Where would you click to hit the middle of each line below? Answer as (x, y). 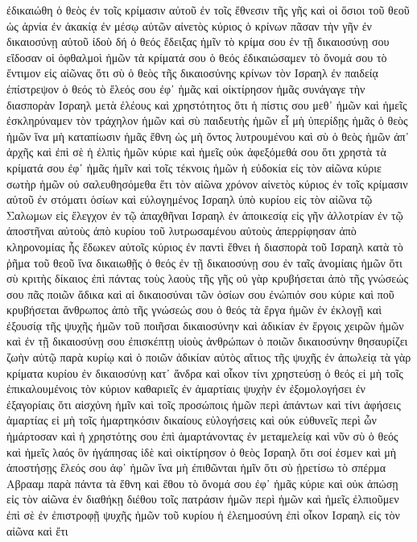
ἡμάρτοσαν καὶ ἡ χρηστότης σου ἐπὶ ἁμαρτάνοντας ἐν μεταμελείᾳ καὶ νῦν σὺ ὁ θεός (202, 436)
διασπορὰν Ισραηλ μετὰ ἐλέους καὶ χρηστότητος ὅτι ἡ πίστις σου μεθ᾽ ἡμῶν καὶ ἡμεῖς (207, 104)
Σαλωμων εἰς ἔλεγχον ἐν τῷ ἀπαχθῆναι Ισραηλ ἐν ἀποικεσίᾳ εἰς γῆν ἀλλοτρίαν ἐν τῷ (205, 215)
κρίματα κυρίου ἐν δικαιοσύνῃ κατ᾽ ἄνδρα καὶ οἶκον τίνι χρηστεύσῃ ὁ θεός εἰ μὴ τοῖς (205, 372)
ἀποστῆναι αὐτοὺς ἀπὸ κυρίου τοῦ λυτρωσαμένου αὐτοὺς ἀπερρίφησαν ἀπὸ (182, 231)
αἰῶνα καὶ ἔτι (37, 530)
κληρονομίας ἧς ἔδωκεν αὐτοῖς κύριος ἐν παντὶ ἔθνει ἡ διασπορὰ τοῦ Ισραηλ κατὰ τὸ (205, 246)
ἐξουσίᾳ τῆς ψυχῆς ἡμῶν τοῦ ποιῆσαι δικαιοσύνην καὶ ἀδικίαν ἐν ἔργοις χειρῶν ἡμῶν (205, 325)
